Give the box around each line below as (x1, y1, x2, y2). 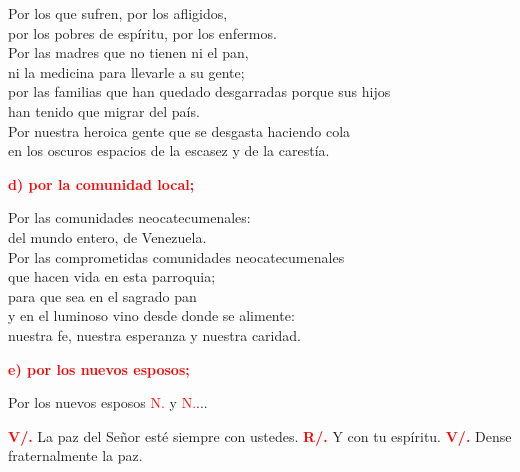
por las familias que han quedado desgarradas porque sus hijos (8, 81, 391, 102)
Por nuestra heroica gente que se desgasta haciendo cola (8, 120, 351, 141)
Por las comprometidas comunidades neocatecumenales (8, 246, 345, 267)
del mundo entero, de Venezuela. (8, 226, 207, 247)
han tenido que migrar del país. (8, 100, 200, 121)
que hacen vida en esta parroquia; (8, 266, 216, 287)
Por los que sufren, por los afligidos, (8, 3, 228, 23)
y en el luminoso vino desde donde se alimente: (8, 305, 295, 326)
